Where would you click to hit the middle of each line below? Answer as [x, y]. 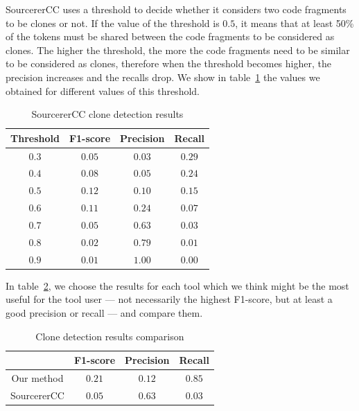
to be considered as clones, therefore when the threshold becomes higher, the [168, 63]
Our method [37, 377]
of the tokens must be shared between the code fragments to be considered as [170, 36]
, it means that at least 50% [295, 23]
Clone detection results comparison [110, 336]
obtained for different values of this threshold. [103, 90]
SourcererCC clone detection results [107, 114]
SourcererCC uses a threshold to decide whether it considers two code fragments [176, 9]
